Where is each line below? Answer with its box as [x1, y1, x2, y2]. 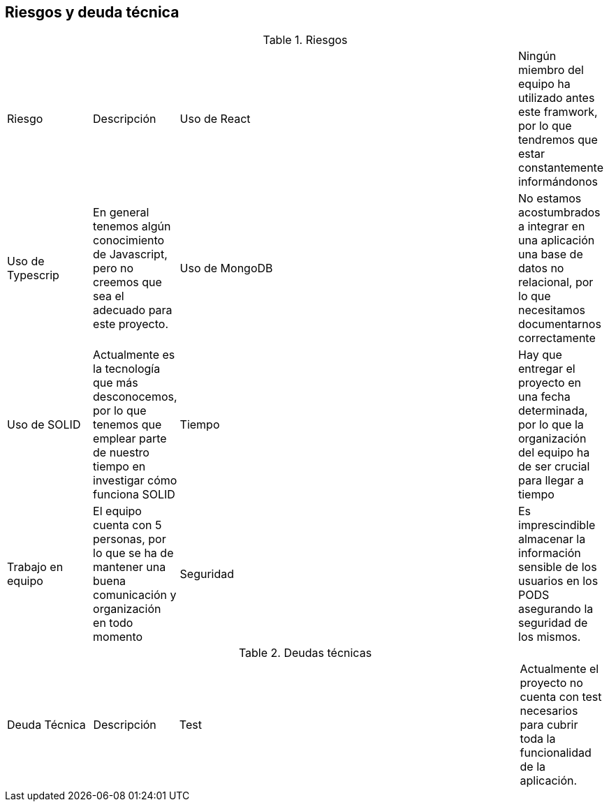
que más [93, 376, 138, 390]
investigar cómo [93, 473, 177, 488]
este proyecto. [93, 317, 169, 332]
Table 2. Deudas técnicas [238, 646, 372, 660]
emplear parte [93, 431, 167, 446]
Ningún [518, 49, 557, 64]
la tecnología [93, 362, 161, 376]
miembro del [518, 63, 584, 77]
